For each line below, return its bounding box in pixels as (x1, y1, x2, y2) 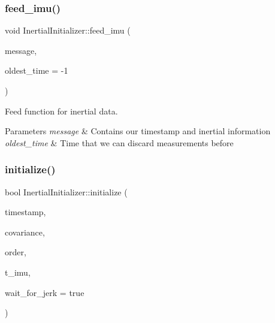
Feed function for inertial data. (5, 104, 118, 117)
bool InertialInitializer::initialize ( (5, 185, 128, 198)
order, (5, 246, 26, 258)
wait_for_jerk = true (5, 286, 84, 298)
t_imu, (5, 265, 31, 278)
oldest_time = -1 (5, 64, 68, 77)
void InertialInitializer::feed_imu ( (5, 24, 131, 37)
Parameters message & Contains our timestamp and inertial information (5, 125, 271, 137)
